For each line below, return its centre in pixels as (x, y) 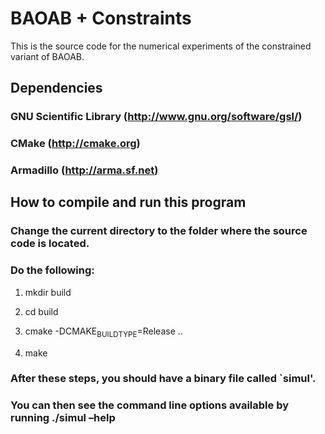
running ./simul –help (63, 418)
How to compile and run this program (128, 202)
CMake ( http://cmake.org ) (75, 144)
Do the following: (52, 270)
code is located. (50, 244)
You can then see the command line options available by (150, 405)
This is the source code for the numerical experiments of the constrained (161, 46)
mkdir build (48, 292)
